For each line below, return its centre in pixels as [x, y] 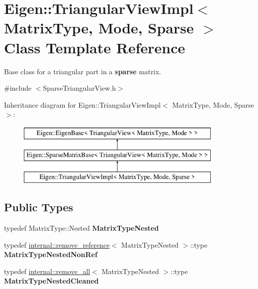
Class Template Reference [95, 47]
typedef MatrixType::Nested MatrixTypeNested [82, 228]
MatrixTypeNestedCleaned [51, 281]
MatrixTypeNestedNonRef [51, 254]
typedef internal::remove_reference [57, 244]
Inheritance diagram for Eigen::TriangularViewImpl [83, 104]
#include [18, 88]
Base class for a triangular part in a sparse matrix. [83, 71]
